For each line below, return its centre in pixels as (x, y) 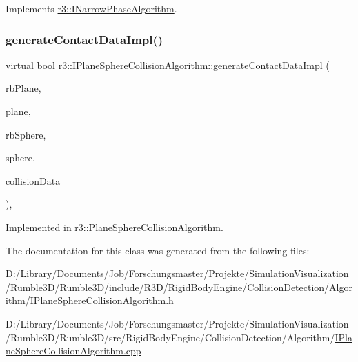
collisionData (33, 180)
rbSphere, (26, 134)
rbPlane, (23, 88)
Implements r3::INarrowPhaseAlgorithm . (91, 8)
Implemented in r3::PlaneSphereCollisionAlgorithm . (115, 227)
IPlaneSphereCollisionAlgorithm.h (102, 300)
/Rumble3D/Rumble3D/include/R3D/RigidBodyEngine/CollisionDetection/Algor (179, 286)
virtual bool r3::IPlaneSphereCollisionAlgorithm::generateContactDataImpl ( (168, 64)
